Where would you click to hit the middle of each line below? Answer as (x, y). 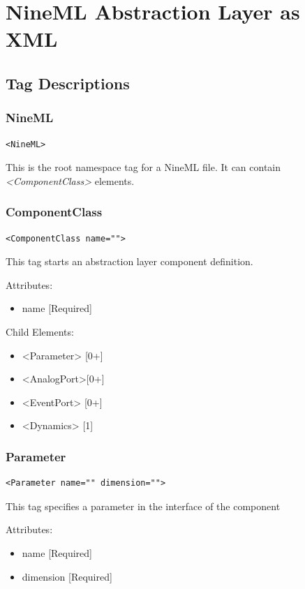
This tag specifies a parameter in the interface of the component (143, 506)
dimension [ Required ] (67, 576)
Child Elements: (40, 331)
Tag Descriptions (68, 83)
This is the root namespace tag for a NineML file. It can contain (143, 167)
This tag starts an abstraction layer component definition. (129, 261)
